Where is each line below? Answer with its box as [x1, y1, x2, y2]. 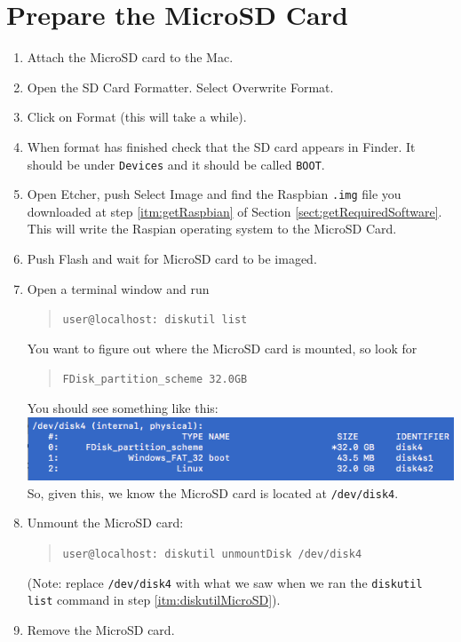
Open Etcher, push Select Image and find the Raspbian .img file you [27, 185, 401, 203]
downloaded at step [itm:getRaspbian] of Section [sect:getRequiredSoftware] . [27, 202, 442, 220]
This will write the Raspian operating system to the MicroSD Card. [27, 219, 397, 238]
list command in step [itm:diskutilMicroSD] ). [27, 590, 281, 609]
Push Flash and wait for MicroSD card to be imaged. [27, 250, 317, 267]
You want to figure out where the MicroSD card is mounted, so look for [27, 338, 417, 357]
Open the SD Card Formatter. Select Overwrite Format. [27, 77, 334, 96]
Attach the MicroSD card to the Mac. [27, 48, 234, 67]
